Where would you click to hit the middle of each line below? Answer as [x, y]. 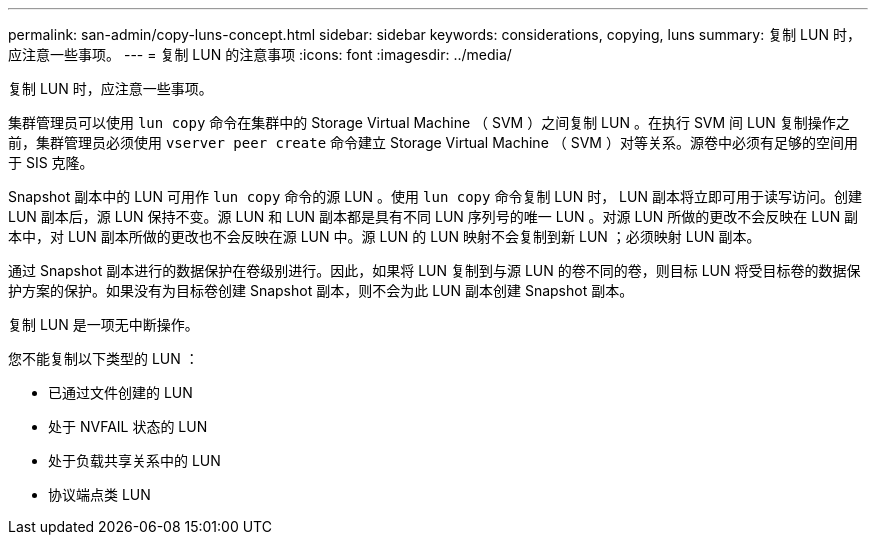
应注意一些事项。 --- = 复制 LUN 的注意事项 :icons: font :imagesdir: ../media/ [260, 54]
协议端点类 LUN [99, 494]
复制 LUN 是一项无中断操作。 [103, 324]
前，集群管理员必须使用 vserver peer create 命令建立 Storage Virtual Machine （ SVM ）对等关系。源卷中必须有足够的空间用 [433, 142]
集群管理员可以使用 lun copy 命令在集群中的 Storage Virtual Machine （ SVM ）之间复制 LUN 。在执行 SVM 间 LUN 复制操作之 [429, 122]
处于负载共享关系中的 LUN [134, 460]
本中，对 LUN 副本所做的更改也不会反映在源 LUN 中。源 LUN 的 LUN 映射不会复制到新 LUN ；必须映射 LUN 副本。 [384, 236]
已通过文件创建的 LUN [120, 392]
